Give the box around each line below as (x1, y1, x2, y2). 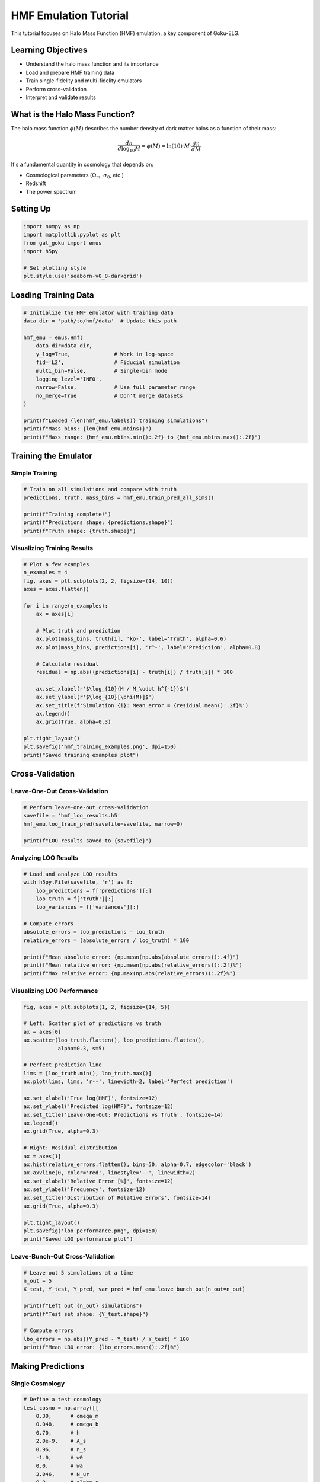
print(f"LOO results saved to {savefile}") (23, 837, 152, 844)
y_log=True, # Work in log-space (36, 350, 174, 357)
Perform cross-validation (25, 85, 87, 92)
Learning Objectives (11, 45, 88, 55)
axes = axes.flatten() (23, 586, 89, 593)
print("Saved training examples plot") (23, 752, 139, 758)
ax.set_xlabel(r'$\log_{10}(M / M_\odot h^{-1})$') (36, 685, 190, 692)
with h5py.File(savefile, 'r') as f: (23, 879, 133, 886)
